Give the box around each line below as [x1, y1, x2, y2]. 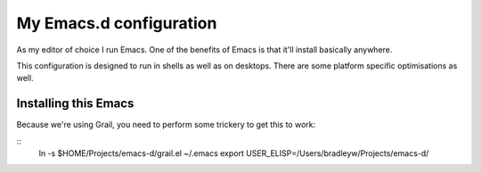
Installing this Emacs [16, 96, 135, 111]
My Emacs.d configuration [16, 13, 217, 33]
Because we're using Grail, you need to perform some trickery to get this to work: [16, 120, 316, 130]
